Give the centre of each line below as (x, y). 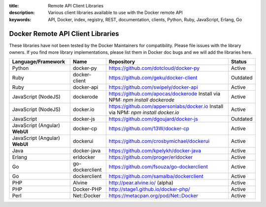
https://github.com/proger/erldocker (151, 157)
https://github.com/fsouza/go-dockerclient (158, 167)
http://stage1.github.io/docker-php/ (150, 189)
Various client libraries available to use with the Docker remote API (116, 13)
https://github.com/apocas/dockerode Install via (165, 94)
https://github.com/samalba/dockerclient (156, 176)
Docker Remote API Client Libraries (64, 34)
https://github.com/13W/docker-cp (149, 129)
